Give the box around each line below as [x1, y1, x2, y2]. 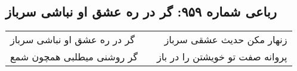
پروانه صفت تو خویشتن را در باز [156, 50, 287, 64]
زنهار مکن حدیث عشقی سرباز [164, 33, 287, 47]
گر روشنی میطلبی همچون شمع [10, 50, 138, 64]
